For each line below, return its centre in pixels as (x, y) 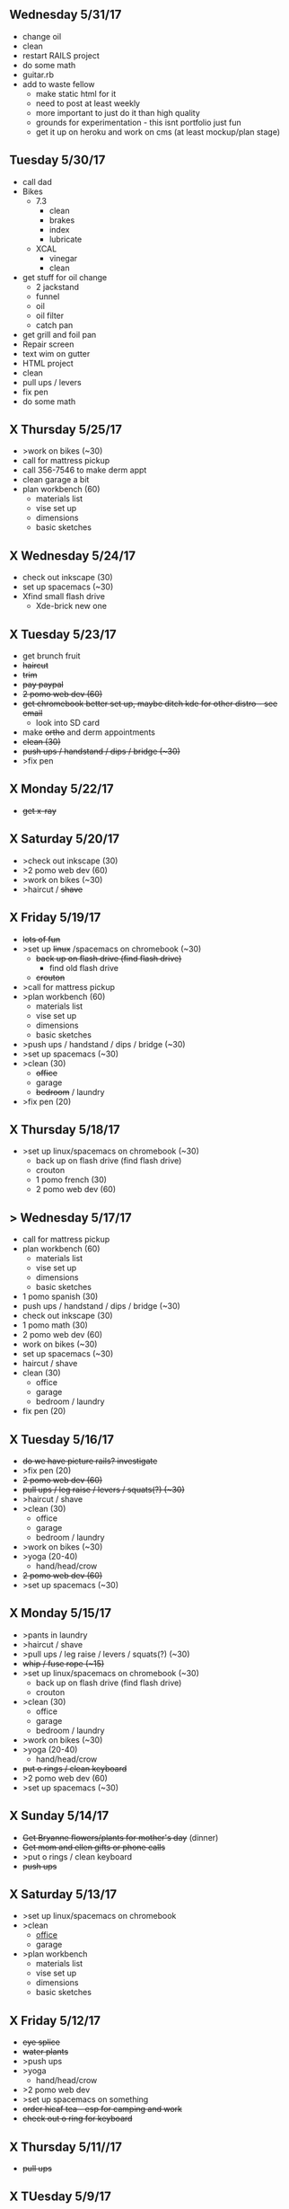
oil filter (50, 315)
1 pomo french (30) (71, 1180)
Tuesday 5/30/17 (57, 160)
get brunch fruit (51, 656)
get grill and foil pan (59, 334)
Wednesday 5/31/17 (66, 15)
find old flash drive (84, 968)
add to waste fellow (59, 84)
